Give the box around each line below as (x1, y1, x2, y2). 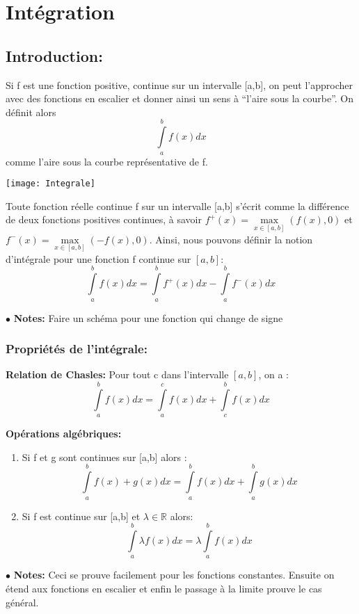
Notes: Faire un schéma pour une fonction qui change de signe (13, 310, 283, 325)
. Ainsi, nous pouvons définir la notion (149, 232, 313, 246)
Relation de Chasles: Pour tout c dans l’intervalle (6, 367, 229, 382)
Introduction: (6, 45, 103, 66)
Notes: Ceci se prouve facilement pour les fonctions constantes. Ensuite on (13, 567, 335, 582)
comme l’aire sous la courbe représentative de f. (6, 154, 208, 168)
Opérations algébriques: (6, 426, 122, 441)
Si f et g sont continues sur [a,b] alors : (22, 449, 187, 464)
